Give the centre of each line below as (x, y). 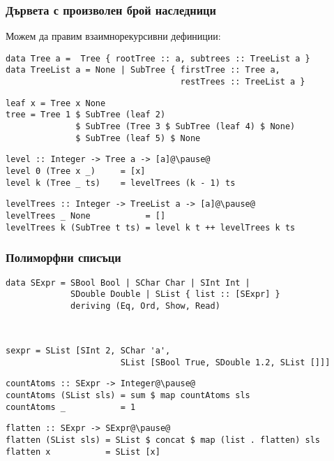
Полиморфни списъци (63, 257)
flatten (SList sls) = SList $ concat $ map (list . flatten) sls (163, 440)
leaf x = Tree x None (56, 103)
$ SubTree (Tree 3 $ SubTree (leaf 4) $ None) (185, 127)
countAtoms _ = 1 (71, 407)
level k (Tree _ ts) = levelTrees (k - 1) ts (121, 183)
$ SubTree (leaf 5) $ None (138, 138)
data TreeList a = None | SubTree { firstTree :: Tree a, (143, 70)
